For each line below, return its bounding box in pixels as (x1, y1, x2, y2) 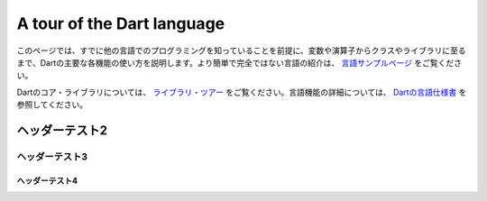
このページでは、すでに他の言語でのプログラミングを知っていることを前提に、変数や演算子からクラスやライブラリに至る (16, 45, 466, 56)
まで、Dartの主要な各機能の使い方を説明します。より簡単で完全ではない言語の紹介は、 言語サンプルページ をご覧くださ (16, 57, 462, 68)
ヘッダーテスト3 (16, 150, 88, 162)
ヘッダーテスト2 (16, 123, 108, 138)
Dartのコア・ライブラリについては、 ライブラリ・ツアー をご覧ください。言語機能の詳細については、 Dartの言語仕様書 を (16, 87, 467, 97)
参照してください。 (16, 99, 88, 110)
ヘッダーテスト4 (16, 175, 78, 186)
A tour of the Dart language (16, 14, 225, 33)
